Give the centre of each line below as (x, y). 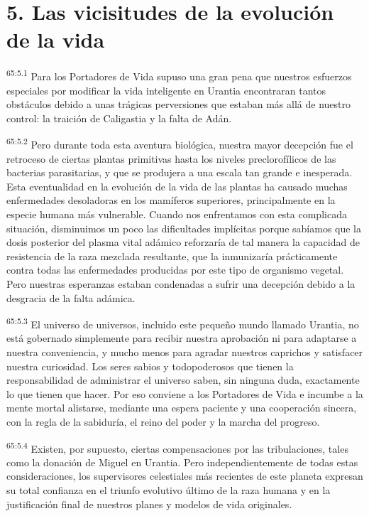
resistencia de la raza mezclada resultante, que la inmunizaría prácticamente (172, 256)
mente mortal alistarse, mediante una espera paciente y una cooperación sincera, (182, 408)
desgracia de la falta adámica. (71, 297)
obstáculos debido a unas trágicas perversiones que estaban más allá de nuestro (178, 104)
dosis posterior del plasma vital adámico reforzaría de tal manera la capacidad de (183, 242)
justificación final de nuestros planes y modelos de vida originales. (149, 504)
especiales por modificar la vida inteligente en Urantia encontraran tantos (166, 90)
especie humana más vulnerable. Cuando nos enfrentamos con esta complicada (177, 214)
